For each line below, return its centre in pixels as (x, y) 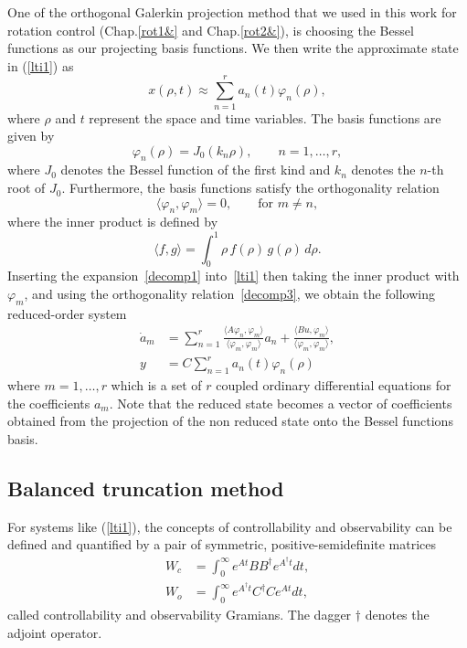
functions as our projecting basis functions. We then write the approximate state (233, 48)
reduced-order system (67, 313)
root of (27, 188)
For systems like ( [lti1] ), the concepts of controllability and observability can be (230, 526)
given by (31, 136)
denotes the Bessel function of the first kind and (196, 170)
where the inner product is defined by (113, 222)
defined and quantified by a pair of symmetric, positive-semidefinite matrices (222, 544)
